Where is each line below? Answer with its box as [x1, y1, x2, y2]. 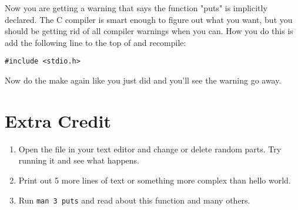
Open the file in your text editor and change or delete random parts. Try [18, 142, 282, 155]
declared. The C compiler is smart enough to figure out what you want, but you [5, 13, 293, 25]
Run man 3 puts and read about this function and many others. [18, 194, 250, 206]
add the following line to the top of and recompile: [5, 36, 186, 48]
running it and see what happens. [18, 154, 139, 166]
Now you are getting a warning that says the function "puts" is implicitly [5, 2, 267, 14]
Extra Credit [5, 108, 111, 132]
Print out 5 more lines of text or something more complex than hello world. [18, 174, 291, 186]
